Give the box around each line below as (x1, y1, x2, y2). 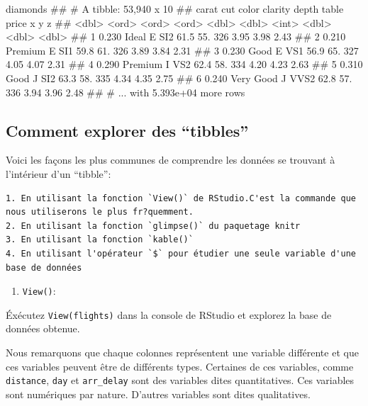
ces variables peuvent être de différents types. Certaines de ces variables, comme (6, 359, 354, 373)
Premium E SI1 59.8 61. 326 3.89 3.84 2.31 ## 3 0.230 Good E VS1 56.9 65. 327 (6, 43, 359, 57)
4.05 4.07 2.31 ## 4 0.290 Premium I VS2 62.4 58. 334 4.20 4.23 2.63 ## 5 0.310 (6, 57, 363, 72)
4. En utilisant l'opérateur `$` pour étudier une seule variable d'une (6, 248, 356, 259)
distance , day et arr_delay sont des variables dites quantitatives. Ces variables (6, 373, 355, 388)
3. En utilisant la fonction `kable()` (6, 235, 194, 245)
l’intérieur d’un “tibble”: (6, 166, 111, 181)
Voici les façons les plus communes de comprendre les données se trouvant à (6, 152, 335, 167)
